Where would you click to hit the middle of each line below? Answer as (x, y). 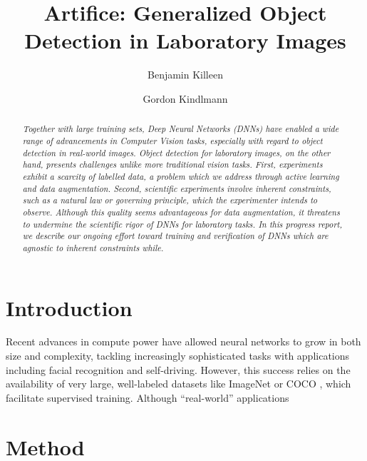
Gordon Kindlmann (185, 98)
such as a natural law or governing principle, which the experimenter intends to (170, 200)
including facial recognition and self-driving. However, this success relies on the (178, 369)
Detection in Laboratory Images (185, 40)
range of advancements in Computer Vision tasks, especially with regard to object (172, 140)
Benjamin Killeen (185, 75)
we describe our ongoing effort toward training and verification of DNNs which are (175, 236)
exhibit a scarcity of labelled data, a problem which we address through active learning (181, 176)
